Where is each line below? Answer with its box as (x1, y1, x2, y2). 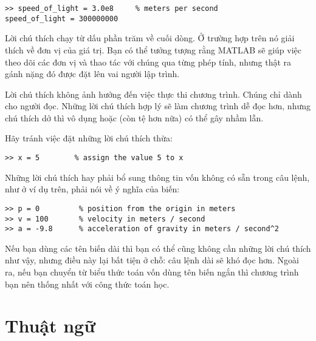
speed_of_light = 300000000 (5, 14, 118, 23)
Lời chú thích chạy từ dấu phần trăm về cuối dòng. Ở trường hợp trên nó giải (5, 32, 295, 44)
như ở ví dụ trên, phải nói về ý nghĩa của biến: (5, 183, 180, 195)
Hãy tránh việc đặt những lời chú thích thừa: (5, 132, 173, 144)
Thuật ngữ (5, 313, 95, 338)
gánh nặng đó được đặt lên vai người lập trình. (5, 67, 180, 80)
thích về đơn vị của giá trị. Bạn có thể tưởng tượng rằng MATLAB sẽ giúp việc (5, 43, 302, 56)
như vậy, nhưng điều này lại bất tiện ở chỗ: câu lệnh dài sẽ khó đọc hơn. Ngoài (5, 254, 299, 266)
